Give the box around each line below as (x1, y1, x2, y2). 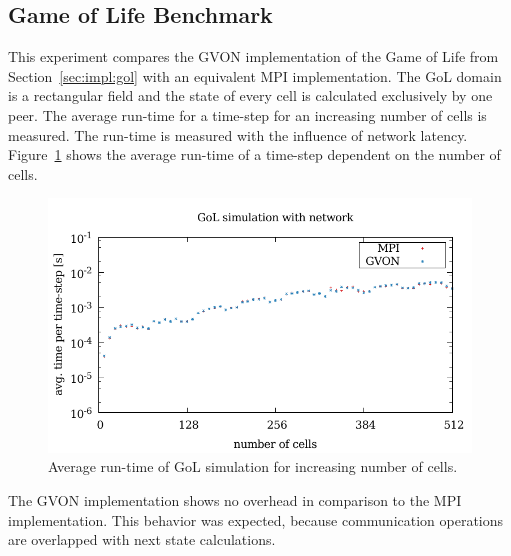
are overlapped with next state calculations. (8, 529, 276, 550)
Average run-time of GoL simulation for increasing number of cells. (48, 456, 458, 477)
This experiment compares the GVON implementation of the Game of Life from (8, 46, 499, 67)
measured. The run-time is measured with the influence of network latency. (8, 124, 468, 145)
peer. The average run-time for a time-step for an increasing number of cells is (8, 104, 487, 125)
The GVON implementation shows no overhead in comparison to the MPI (8, 489, 462, 510)
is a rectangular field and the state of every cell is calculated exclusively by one (8, 85, 493, 106)
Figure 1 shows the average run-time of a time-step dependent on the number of (8, 144, 501, 165)
